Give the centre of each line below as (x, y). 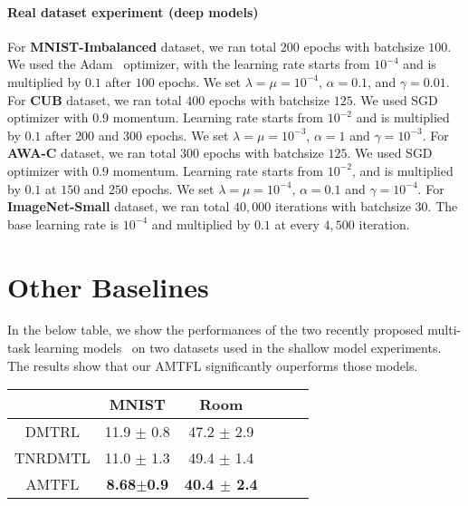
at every (297, 224)
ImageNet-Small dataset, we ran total (119, 206)
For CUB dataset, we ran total (95, 99)
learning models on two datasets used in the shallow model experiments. (238, 348)
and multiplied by (201, 224)
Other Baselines (108, 286)
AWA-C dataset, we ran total (92, 153)
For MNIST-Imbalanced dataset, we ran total (142, 46)
